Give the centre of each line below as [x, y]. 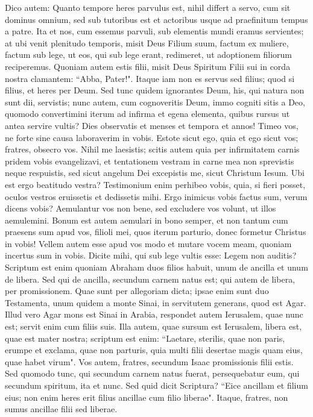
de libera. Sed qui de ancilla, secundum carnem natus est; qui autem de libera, [150, 279]
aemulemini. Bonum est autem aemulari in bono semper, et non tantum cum [147, 220]
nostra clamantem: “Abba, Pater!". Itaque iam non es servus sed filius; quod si [150, 78]
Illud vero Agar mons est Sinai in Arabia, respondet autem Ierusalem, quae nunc [154, 314]
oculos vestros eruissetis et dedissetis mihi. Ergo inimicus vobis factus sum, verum [156, 196]
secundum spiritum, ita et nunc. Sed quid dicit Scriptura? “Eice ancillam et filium [156, 385]
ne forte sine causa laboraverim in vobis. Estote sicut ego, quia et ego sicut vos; [152, 137]
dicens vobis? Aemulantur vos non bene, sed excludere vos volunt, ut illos [141, 208]
